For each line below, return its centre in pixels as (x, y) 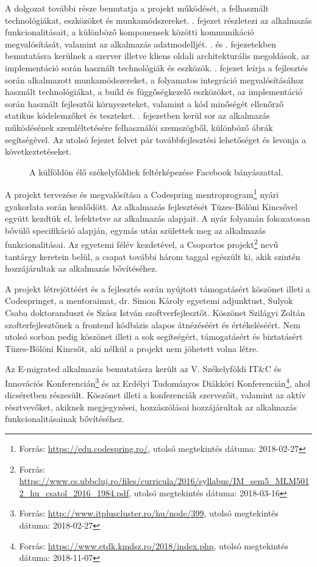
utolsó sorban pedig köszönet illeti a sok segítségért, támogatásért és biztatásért (154, 336)
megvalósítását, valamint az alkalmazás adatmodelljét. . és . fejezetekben (141, 44)
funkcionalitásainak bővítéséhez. (65, 419)
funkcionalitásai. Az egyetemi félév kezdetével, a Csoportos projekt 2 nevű (142, 243)
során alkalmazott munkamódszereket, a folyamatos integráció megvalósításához (155, 79)
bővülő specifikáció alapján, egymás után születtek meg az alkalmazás (136, 230)
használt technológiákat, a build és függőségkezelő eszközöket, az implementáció (154, 92)
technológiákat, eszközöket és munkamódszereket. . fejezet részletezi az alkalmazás (158, 20)
